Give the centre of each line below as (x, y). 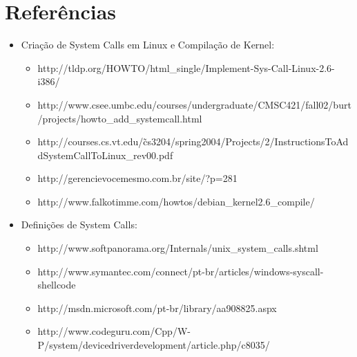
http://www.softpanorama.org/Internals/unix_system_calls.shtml (178, 248)
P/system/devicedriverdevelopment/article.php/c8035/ (154, 345)
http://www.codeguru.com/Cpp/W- (114, 331)
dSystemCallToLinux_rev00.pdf (105, 155)
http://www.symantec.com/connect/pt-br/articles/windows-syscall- (181, 271)
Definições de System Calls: (79, 225)
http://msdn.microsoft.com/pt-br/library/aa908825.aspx (157, 308)
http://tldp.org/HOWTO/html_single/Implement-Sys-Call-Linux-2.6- (186, 67)
